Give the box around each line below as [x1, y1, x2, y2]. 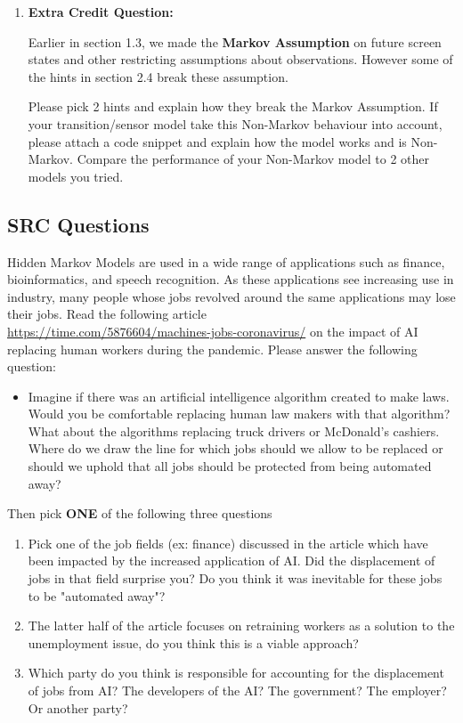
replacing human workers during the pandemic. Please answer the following [7, 339, 418, 358]
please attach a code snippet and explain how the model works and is [28, 132, 407, 150]
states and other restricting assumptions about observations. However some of [28, 50, 453, 69]
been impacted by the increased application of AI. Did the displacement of [28, 551, 435, 570]
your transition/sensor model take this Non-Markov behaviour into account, [28, 114, 443, 133]
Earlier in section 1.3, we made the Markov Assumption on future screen [28, 32, 442, 51]
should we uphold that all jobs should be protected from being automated [28, 457, 432, 475]
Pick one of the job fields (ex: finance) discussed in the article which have [28, 533, 428, 552]
